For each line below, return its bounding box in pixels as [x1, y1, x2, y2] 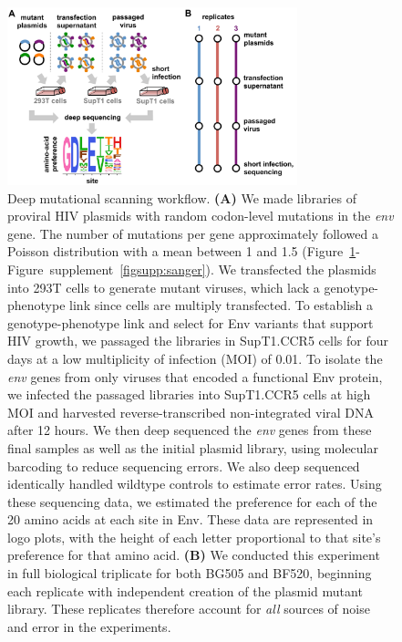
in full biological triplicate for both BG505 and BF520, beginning [7, 564, 372, 583]
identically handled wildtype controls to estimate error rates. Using [7, 474, 382, 493]
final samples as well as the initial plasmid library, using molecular [7, 438, 378, 457]
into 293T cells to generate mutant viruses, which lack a [7, 277, 320, 296]
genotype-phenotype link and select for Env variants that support [7, 313, 374, 332]
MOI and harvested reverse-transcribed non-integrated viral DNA [7, 402, 375, 421]
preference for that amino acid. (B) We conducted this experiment [7, 545, 380, 564]
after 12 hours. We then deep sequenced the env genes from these [7, 420, 372, 440]
